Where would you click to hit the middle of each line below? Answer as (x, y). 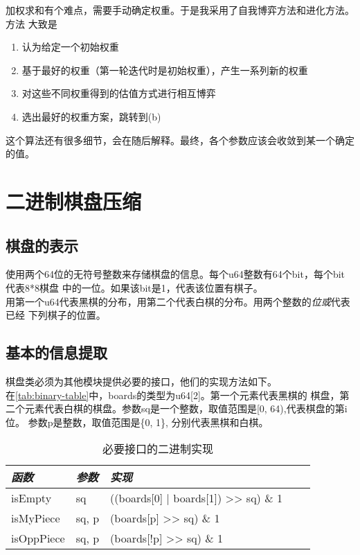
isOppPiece (38, 538)
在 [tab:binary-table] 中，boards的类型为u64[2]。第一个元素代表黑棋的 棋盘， (173, 395)
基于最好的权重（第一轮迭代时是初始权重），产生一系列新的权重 (165, 70)
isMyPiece (36, 518)
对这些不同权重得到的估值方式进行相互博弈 (119, 93)
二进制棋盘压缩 (74, 201)
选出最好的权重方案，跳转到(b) (91, 116)
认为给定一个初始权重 (70, 47)
